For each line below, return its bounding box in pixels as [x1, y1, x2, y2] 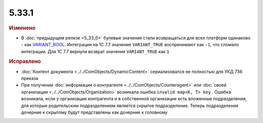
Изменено [9, 24, 36, 31]
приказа [21, 75, 38, 81]
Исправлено [9, 58, 41, 65]
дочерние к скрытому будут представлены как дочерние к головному [21, 109, 168, 115]
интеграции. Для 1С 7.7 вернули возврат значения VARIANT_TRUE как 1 [21, 49, 170, 54]
